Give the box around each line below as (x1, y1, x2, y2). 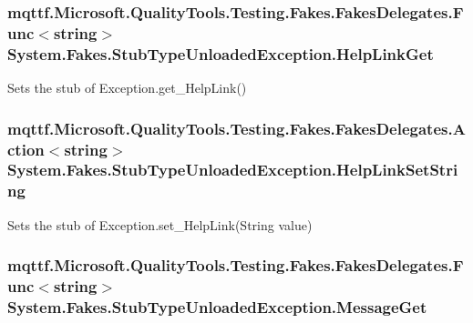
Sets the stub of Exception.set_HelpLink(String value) (7, 215, 313, 234)
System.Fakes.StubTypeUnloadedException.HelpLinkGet (7, 42, 434, 65)
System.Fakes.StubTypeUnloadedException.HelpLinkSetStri (7, 158, 458, 181)
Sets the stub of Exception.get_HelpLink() (7, 78, 247, 97)
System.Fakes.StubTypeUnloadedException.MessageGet (7, 296, 427, 318)
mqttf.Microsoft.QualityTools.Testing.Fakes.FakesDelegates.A (7, 116, 466, 139)
